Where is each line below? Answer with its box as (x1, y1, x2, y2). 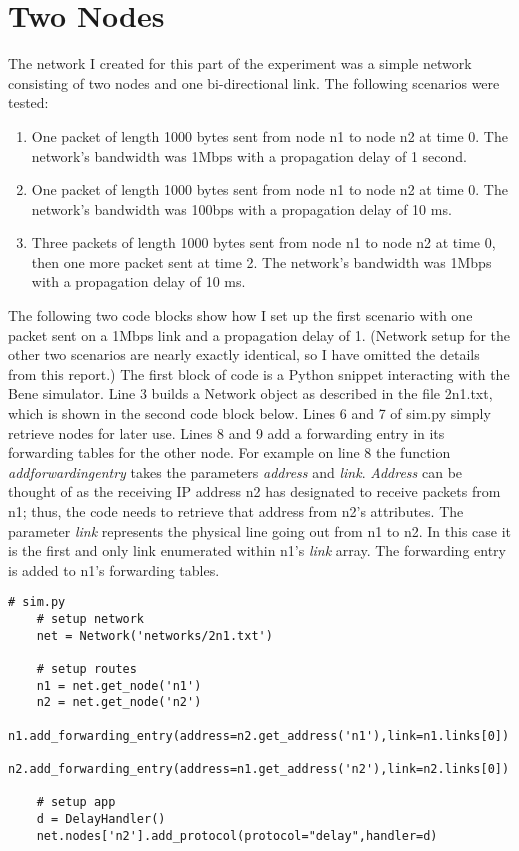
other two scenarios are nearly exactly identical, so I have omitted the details (8, 344, 480, 365)
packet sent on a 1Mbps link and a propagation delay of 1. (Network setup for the (8, 324, 511, 345)
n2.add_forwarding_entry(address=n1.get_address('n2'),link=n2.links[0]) (8, 761, 510, 776)
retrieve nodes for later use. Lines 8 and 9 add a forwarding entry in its (8, 422, 445, 443)
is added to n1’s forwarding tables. (8, 559, 220, 580)
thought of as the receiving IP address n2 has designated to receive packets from (8, 481, 501, 502)
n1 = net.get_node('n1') (36, 678, 202, 693)
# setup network (36, 612, 145, 627)
